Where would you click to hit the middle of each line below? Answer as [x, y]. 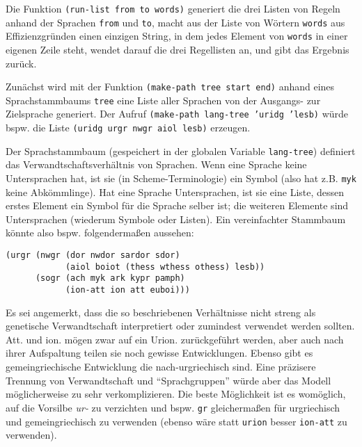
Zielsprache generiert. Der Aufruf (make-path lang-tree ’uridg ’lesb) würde [177, 114]
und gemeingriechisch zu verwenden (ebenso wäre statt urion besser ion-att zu [176, 421]
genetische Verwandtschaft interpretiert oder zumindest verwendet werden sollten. [180, 326]
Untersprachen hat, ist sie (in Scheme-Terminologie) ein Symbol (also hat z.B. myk [181, 178]
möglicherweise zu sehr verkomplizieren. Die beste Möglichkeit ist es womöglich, [176, 394]
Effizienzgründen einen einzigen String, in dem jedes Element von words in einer [177, 36]
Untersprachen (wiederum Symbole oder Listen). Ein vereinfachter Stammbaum [176, 219]
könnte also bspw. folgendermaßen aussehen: [100, 233]
